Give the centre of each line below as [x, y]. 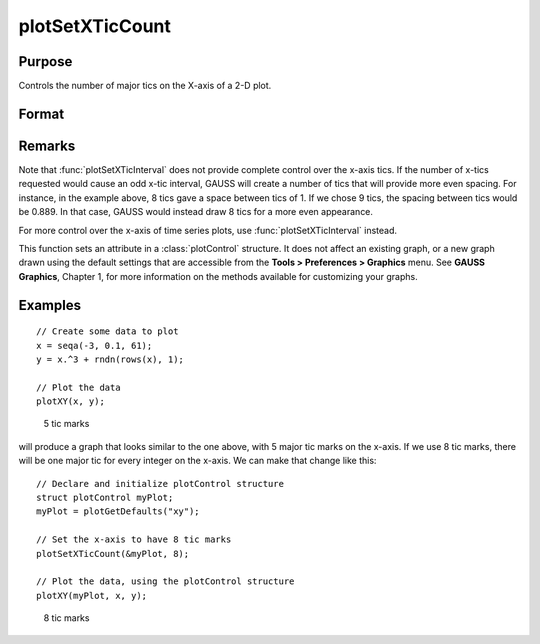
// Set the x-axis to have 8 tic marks [134, 539]
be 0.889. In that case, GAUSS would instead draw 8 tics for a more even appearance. [196, 212]
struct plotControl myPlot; [105, 498]
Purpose [45, 61]
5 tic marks [66, 424]
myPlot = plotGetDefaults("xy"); [118, 511]
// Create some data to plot [107, 331]
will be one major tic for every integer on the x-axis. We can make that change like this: [197, 461]
